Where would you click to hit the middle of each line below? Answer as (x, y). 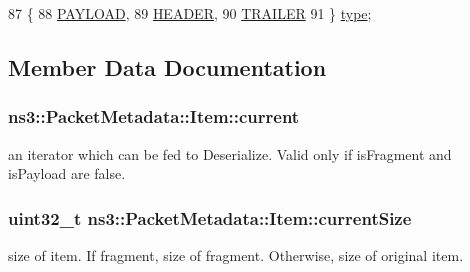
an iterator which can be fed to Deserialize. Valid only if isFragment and (230, 153)
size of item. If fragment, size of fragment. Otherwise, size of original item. (236, 255)
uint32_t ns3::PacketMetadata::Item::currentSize (210, 217)
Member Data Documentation (167, 66)
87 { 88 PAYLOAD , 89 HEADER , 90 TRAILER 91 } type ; (190, 13)
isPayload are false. (67, 173)
